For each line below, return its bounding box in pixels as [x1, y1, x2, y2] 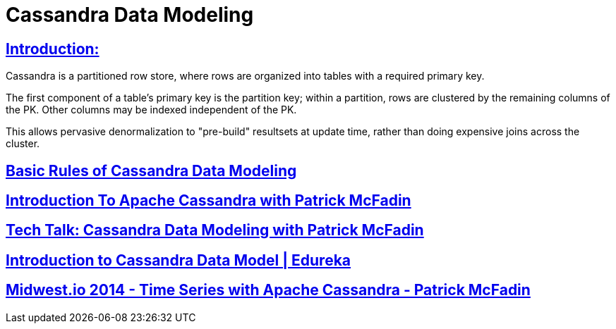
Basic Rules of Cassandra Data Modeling [6, 161, 297, 180]
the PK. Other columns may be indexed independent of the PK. [6, 104, 297, 116]
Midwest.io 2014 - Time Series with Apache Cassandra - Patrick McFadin [6, 281, 531, 299]
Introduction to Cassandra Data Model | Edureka [6, 251, 351, 269]
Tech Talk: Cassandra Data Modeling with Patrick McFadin [6, 221, 424, 240]
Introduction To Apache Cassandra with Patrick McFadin [6, 192, 411, 210]
